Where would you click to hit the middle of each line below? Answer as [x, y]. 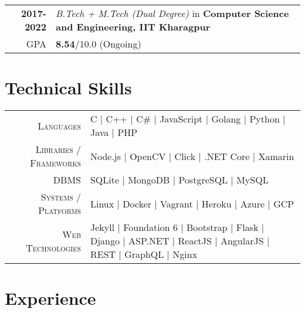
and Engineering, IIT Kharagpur [133, 27]
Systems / [61, 197]
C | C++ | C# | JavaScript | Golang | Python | [188, 119]
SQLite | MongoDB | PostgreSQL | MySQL [179, 180]
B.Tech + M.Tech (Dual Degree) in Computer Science [172, 13]
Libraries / [58, 149]
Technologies [53, 247]
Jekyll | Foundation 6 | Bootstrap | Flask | [177, 227]
